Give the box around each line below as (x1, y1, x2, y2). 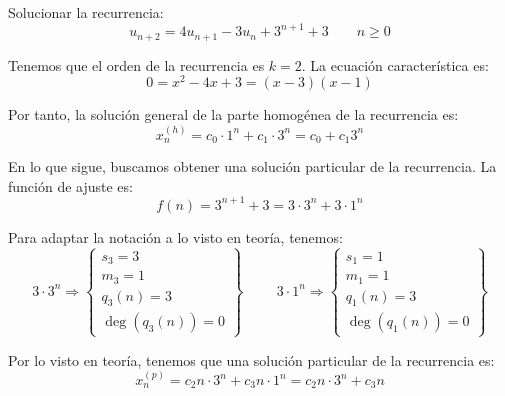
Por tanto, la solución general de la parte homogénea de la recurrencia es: (8, 104, 459, 125)
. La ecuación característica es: (301, 54, 489, 75)
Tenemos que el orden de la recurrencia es (8, 54, 265, 75)
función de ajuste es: (8, 175, 133, 196)
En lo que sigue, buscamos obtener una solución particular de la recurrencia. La (8, 156, 497, 177)
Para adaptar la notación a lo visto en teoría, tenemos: (8, 226, 343, 247)
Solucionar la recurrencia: (8, 2, 164, 22)
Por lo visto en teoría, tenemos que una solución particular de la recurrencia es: (8, 349, 495, 370)
